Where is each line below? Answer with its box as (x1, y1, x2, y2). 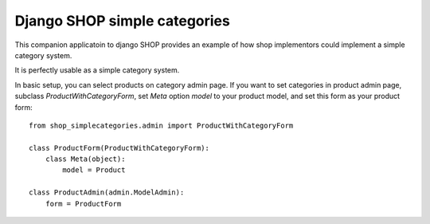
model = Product (62, 166, 126, 175)
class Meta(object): (45, 155, 126, 163)
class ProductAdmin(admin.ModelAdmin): (29, 188, 185, 197)
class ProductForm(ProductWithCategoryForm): (29, 143, 210, 152)
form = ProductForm (45, 199, 122, 208)
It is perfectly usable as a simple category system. (14, 65, 180, 75)
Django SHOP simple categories (14, 12, 230, 29)
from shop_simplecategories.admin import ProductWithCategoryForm (29, 120, 294, 130)
